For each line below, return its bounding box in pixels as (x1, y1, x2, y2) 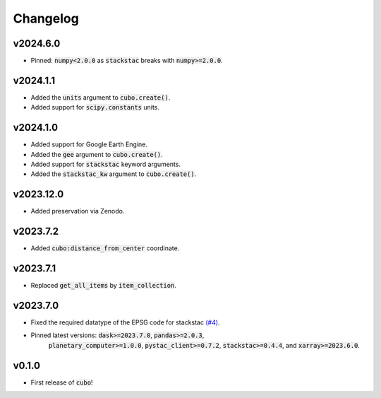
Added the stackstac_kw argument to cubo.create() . (30, 170, 197, 178)
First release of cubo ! (30, 378, 93, 387)
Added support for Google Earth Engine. (30, 140, 148, 148)
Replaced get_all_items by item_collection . (30, 281, 176, 290)
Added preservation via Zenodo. (30, 207, 125, 216)
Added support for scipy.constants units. (30, 103, 160, 112)
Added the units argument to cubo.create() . (30, 93, 171, 102)
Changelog (13, 11, 79, 26)
